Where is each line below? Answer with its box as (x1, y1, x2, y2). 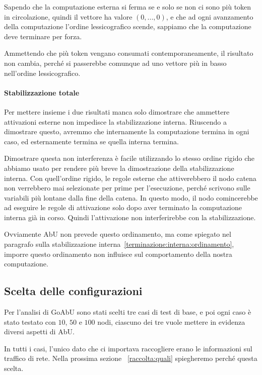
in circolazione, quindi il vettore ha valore (4, 11, 133, 22)
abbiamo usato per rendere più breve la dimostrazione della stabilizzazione (4, 162, 234, 173)
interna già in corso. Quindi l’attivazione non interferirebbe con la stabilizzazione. (4, 212, 256, 222)
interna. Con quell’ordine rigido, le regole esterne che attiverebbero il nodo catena (4, 172, 256, 183)
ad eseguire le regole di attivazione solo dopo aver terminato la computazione (4, 202, 242, 213)
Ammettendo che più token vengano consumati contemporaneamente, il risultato (4, 48, 253, 58)
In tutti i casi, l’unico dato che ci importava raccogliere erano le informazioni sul (4, 343, 252, 353)
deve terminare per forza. (4, 31, 82, 41)
